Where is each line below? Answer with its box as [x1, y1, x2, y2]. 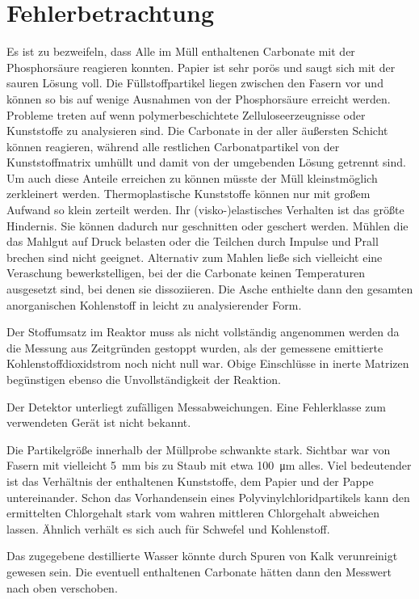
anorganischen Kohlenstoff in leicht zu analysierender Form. [6, 296, 302, 313]
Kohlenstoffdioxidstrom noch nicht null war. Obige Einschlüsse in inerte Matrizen [6, 355, 409, 372]
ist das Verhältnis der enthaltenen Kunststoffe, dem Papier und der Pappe [6, 472, 374, 489]
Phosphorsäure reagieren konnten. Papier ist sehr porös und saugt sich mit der [6, 58, 396, 75]
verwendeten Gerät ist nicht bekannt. [6, 414, 191, 431]
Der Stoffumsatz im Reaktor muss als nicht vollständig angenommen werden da [6, 323, 400, 340]
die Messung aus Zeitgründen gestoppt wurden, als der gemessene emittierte [6, 339, 383, 356]
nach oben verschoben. [6, 579, 118, 596]
